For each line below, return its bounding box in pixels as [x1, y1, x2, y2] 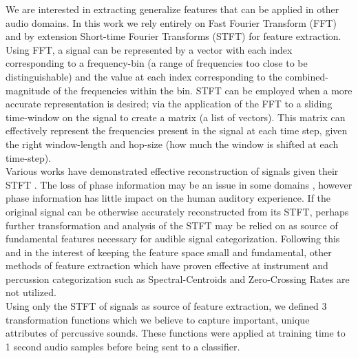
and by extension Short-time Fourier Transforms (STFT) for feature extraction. [6, 29, 341, 43]
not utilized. [6, 285, 56, 299]
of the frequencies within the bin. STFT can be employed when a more [53, 83, 352, 97]
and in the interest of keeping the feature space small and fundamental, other [6, 244, 332, 259]
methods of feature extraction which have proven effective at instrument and [6, 258, 328, 273]
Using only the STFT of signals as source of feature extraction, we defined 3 [6, 299, 327, 313]
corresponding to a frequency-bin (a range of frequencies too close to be [6, 56, 308, 70]
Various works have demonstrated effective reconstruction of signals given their [6, 164, 339, 178]
